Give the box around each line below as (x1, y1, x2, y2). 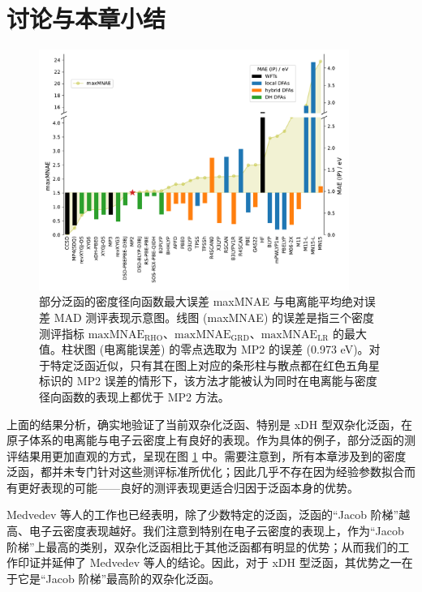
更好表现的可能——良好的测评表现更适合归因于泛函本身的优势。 (17, 478, 359, 495)
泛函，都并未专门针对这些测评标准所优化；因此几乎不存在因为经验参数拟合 (6, 463, 404, 480)
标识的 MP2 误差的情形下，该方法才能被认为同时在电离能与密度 (39, 372, 377, 389)
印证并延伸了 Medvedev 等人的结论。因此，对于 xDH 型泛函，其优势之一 (17, 554, 402, 571)
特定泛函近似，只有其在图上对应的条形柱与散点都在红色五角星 (50, 356, 380, 373)
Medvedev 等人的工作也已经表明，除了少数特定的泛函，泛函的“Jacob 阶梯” (6, 506, 399, 523)
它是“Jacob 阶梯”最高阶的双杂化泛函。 (17, 569, 221, 586)
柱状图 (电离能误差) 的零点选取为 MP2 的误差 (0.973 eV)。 (61, 341, 369, 358)
